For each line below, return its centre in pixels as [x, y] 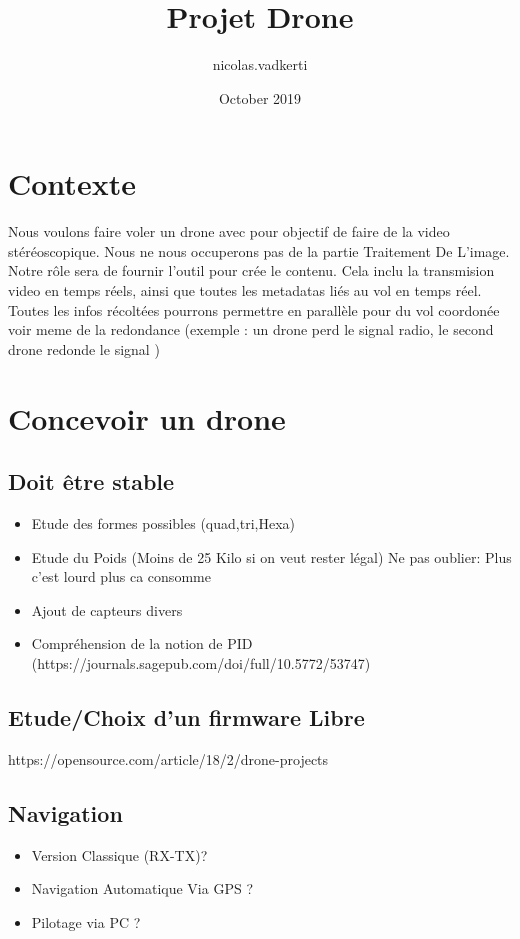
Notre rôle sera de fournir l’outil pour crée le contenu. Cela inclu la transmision [251, 270]
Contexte [72, 183]
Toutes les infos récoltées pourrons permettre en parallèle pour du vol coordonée [254, 309]
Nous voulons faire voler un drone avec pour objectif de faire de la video [229, 231]
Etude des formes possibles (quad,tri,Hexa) [163, 522]
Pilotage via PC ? [86, 921]
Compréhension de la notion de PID [142, 643]
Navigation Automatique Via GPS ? [142, 888]
